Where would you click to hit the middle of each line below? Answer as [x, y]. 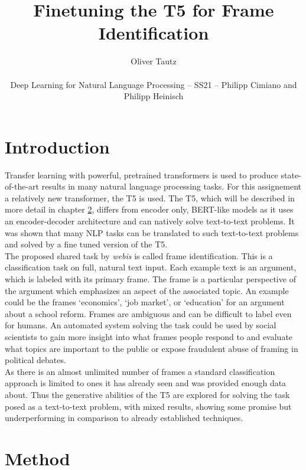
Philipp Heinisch [154, 96]
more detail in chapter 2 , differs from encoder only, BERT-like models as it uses [149, 209]
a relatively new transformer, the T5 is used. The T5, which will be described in [150, 198]
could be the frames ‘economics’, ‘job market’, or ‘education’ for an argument [145, 302]
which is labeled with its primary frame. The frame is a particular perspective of [150, 278]
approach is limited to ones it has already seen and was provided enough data [146, 383]
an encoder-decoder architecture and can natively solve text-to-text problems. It [150, 221]
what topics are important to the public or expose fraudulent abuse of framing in [152, 348]
